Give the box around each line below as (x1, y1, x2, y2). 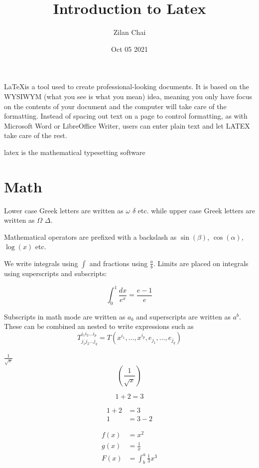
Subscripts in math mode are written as (4, 311, 126, 321)
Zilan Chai (113, 27, 146, 37)
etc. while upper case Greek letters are (137, 205, 256, 215)
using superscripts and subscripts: (4, 268, 107, 278)
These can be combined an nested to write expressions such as (4, 321, 194, 331)
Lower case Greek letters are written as (4, 205, 124, 215)
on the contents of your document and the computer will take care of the (4, 101, 227, 111)
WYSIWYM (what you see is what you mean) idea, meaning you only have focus (4, 91, 252, 101)
